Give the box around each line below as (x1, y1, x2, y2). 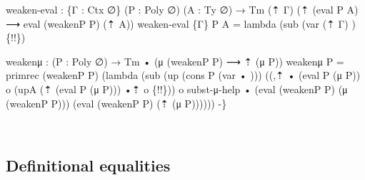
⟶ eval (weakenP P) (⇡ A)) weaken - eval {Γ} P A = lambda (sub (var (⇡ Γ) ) (6, 16, 356, 31)
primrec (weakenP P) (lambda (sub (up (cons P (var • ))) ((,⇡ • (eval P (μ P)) (6, 68, 361, 83)
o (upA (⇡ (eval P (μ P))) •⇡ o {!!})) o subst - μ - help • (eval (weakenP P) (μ (6, 81, 348, 96)
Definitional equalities (6, 154, 171, 176)
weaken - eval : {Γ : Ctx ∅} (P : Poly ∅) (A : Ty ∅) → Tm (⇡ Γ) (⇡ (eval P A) (6, 2, 359, 16)
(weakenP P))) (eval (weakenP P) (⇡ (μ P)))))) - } (6, 95, 227, 110)
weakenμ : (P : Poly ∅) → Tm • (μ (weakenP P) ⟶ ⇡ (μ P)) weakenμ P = (6, 53, 344, 68)
